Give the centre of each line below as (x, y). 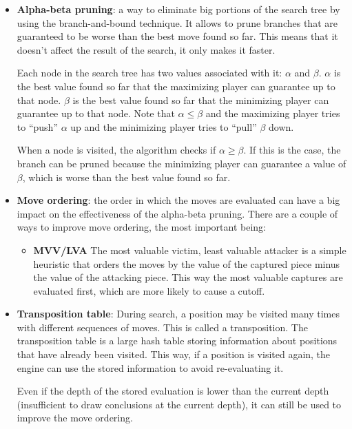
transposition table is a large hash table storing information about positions (177, 341)
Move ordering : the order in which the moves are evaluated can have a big (178, 200)
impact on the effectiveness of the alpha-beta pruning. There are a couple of (177, 213)
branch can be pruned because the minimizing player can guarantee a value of (182, 163)
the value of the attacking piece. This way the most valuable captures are (188, 277)
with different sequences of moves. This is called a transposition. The (162, 327)
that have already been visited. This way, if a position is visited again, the (174, 354)
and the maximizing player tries (273, 113)
